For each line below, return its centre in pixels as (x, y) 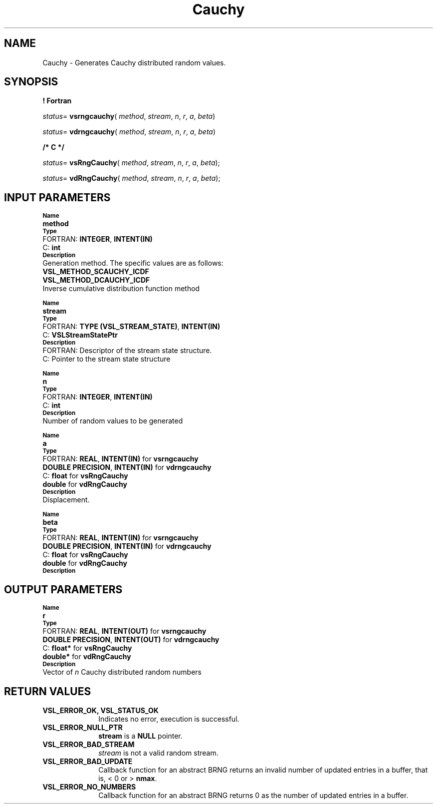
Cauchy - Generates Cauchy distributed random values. (134, 62)
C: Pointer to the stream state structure (107, 359)
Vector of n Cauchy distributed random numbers (122, 672)
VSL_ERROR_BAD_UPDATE (88, 761)
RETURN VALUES (48, 691)
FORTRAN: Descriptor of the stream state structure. (127, 351)
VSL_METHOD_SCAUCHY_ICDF (96, 272)
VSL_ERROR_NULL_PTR (83, 727)
